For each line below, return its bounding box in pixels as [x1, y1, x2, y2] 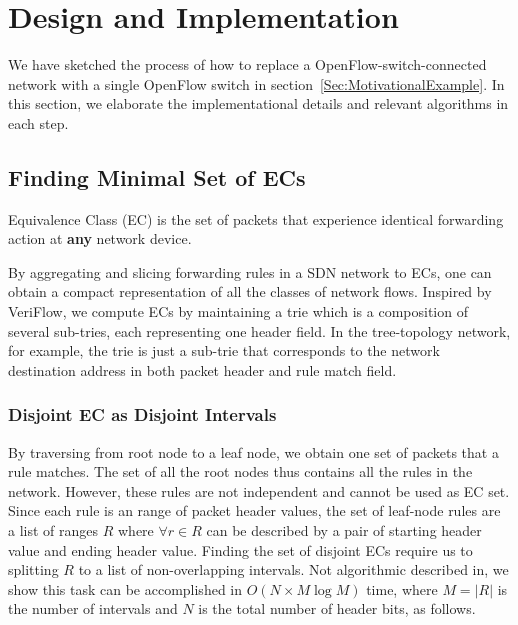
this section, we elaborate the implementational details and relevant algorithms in [8, 93, 509, 114]
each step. [8, 112, 69, 133]
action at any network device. [8, 228, 192, 249]
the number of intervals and [8, 598, 178, 619]
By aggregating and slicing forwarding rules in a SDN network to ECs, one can [8, 261, 492, 282]
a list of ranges [8, 520, 99, 541]
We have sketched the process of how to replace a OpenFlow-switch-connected [8, 54, 487, 75]
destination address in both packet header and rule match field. [8, 359, 397, 380]
